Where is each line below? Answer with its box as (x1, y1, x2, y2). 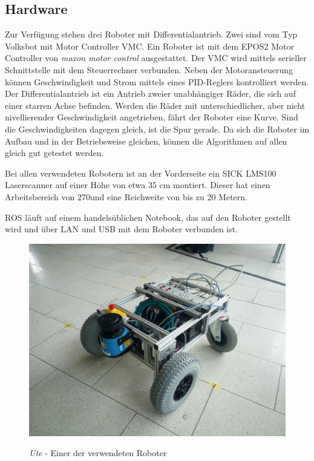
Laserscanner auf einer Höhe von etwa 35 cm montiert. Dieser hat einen (5, 178, 270, 191)
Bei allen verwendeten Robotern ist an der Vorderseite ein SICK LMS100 (5, 166, 276, 179)
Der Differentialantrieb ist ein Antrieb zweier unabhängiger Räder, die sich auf (5, 87, 296, 100)
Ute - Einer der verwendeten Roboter (29, 446, 167, 459)
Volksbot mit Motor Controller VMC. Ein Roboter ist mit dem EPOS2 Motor (5, 39, 294, 52)
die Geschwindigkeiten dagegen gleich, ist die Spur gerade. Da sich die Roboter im (5, 122, 310, 135)
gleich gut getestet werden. (5, 146, 104, 159)
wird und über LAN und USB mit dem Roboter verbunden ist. (5, 223, 238, 235)
